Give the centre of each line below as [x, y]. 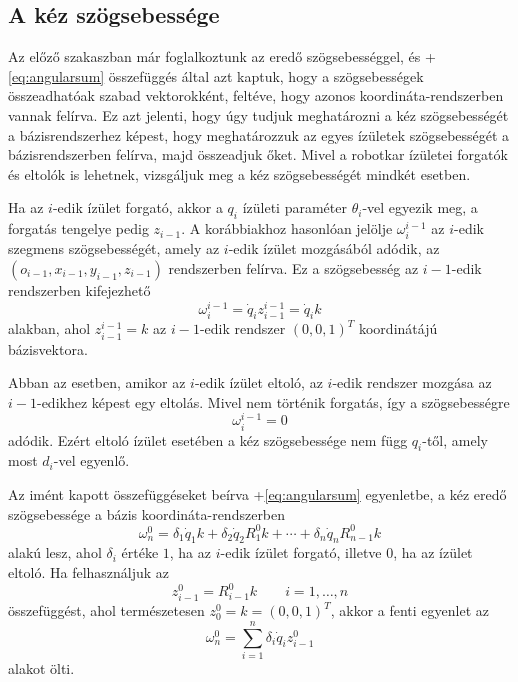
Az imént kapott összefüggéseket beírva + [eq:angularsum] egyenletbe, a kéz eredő [257, 493]
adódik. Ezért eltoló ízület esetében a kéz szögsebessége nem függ [208, 439]
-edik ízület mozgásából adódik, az [334, 248]
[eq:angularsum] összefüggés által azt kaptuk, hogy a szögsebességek [216, 75]
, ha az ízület [433, 552]
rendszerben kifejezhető [79, 289]
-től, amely [455, 439]
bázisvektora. [48, 348]
